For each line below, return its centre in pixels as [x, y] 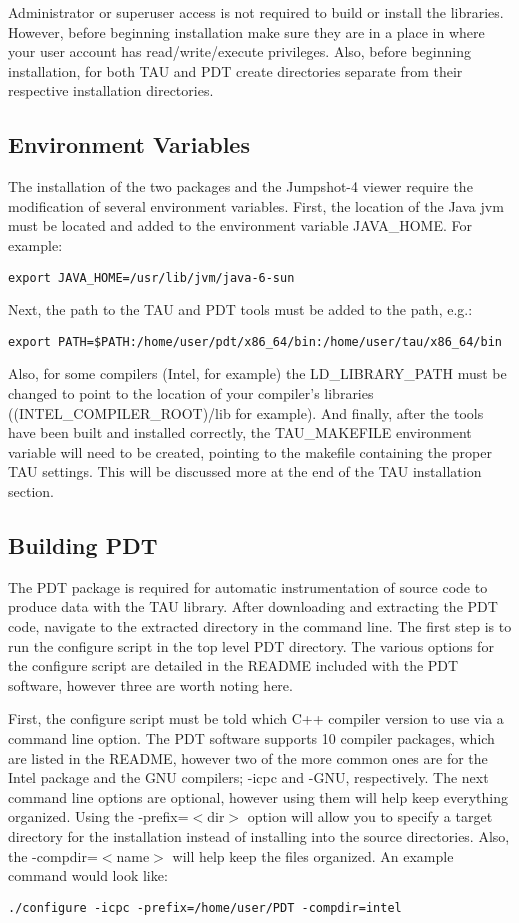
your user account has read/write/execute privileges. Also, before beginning [239, 51]
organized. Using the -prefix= [98, 816]
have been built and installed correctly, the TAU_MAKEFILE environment [240, 432]
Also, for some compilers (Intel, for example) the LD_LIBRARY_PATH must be [257, 373]
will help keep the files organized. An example [313, 855]
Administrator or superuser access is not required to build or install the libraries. [256, 12]
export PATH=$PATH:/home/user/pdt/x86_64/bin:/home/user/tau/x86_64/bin [255, 341]
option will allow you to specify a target [370, 816]
